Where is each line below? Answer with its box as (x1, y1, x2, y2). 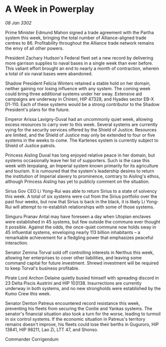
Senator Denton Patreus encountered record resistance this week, (5, 300, 140, 306)
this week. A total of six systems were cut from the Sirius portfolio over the (5, 193, 158, 199)
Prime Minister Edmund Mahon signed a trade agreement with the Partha (5, 29, 154, 35)
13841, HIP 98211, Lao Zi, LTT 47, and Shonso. (5, 326, 99, 333)
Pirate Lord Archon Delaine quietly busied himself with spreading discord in (5, 275, 159, 281)
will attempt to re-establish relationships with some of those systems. (12, 204, 155, 210)
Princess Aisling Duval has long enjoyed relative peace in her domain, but (5, 152, 155, 158)
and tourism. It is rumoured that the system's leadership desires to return (5, 168, 155, 174)
